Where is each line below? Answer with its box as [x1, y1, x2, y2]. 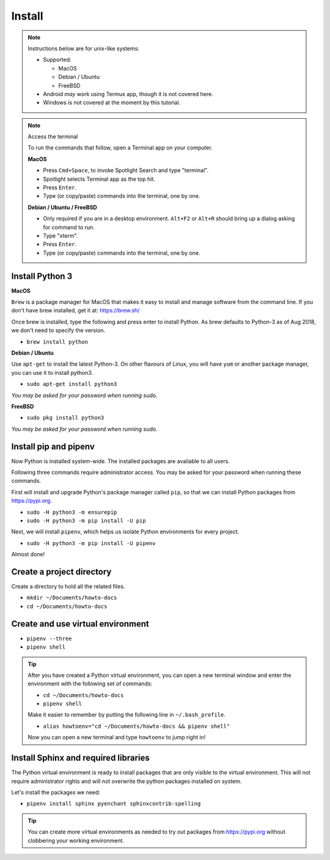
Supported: [43, 56, 71, 64]
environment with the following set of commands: [28, 680, 153, 687]
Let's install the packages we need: [11, 788, 101, 796]
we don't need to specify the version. [11, 326, 106, 334]
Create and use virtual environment [11, 619, 150, 629]
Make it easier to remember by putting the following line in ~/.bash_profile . [28, 711, 226, 719]
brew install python [26, 338, 89, 345]
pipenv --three [26, 635, 73, 642]
